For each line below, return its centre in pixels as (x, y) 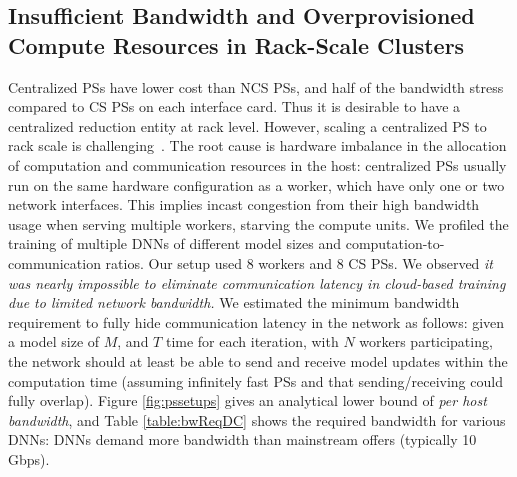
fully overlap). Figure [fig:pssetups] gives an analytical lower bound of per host (247, 400)
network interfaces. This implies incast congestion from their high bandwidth (244, 204)
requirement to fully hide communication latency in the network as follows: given (256, 321)
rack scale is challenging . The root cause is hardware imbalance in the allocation (257, 145)
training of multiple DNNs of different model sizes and (175, 243)
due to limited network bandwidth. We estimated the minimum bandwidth (234, 302)
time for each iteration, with (252, 341)
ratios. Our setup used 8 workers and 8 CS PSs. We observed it (299, 262)
